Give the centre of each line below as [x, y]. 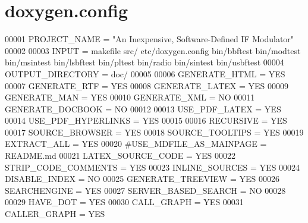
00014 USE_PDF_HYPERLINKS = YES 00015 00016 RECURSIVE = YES [146, 120]
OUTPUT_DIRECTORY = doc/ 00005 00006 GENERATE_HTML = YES [145, 73]
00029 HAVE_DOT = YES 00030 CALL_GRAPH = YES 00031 [124, 202]
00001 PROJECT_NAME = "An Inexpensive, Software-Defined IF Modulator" [150, 39]
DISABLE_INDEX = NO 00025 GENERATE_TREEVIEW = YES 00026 [142, 179]
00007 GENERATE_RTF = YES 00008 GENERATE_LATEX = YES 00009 [147, 85]
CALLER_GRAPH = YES [55, 214]
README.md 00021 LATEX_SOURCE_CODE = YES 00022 [120, 156]
